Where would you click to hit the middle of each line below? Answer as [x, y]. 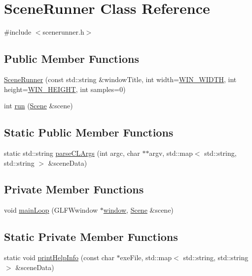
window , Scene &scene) [138, 210]
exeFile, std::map [146, 257]
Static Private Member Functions [91, 237]
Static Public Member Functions [89, 132]
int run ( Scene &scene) [38, 106]
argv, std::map [171, 153]
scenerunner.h [63, 32]
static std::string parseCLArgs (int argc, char [72, 153]
